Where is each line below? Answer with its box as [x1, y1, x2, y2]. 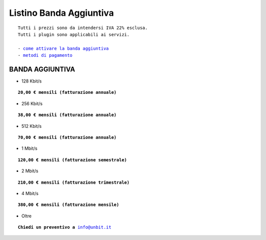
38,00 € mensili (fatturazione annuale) [18, 112, 117, 118]
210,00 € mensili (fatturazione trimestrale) [18, 179, 130, 185]
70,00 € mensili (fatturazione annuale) [18, 134, 117, 140]
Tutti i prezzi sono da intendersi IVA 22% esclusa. [18, 25, 148, 31]
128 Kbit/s [21, 78, 42, 84]
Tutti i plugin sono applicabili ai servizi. [18, 32, 130, 37]
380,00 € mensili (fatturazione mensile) [18, 202, 119, 207]
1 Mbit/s [21, 146, 38, 152]
